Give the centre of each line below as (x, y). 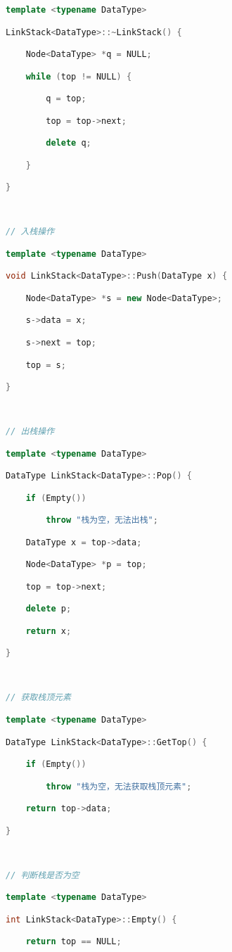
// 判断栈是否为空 (43, 875)
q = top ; (66, 99)
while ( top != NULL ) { (79, 76)
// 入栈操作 (30, 232)
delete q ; (69, 143)
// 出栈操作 (30, 432)
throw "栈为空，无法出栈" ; (102, 520)
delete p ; (49, 609)
